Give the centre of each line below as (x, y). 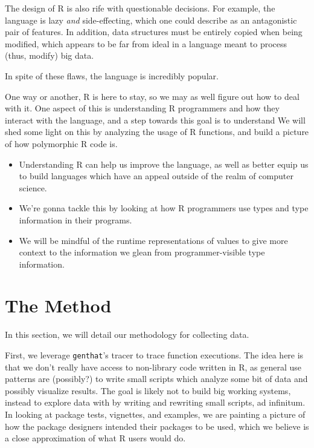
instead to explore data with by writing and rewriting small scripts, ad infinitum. (155, 402)
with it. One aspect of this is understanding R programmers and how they (142, 108)
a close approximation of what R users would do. (95, 438)
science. (33, 187)
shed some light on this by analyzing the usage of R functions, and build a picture (157, 132)
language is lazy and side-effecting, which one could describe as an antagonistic (151, 20)
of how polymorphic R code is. (61, 143)
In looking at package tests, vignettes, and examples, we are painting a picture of (155, 414)
